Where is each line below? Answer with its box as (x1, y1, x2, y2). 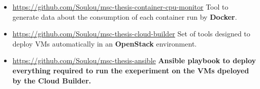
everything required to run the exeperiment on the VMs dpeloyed (12, 65, 249, 75)
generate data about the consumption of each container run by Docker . (12, 11, 237, 22)
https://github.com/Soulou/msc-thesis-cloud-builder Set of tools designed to (12, 28, 250, 39)
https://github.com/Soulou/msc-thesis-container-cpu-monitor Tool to (12, 2, 229, 12)
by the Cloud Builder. (12, 75, 91, 85)
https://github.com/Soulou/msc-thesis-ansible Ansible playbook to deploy (12, 55, 256, 66)
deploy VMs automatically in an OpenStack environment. (12, 38, 197, 49)
